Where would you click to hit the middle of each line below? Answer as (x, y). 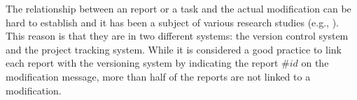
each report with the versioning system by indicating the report (142, 63)
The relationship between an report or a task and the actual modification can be (178, 8)
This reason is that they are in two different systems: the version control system (177, 36)
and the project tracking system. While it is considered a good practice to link (174, 49)
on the (315, 63)
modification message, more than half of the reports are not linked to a (158, 76)
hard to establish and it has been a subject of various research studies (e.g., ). (172, 22)
